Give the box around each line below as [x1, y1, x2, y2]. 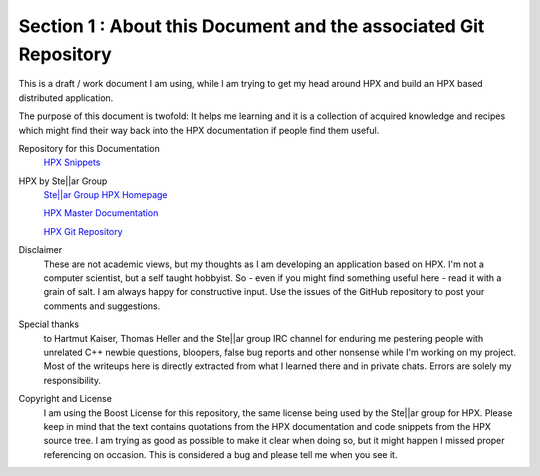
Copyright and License [18, 393, 112, 405]
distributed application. [18, 91, 114, 104]
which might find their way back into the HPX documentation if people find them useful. [18, 124, 380, 136]
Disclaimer [18, 244, 63, 256]
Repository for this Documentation [18, 142, 160, 154]
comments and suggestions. [43, 300, 161, 312]
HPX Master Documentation [43, 207, 159, 219]
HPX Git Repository [43, 225, 124, 237]
